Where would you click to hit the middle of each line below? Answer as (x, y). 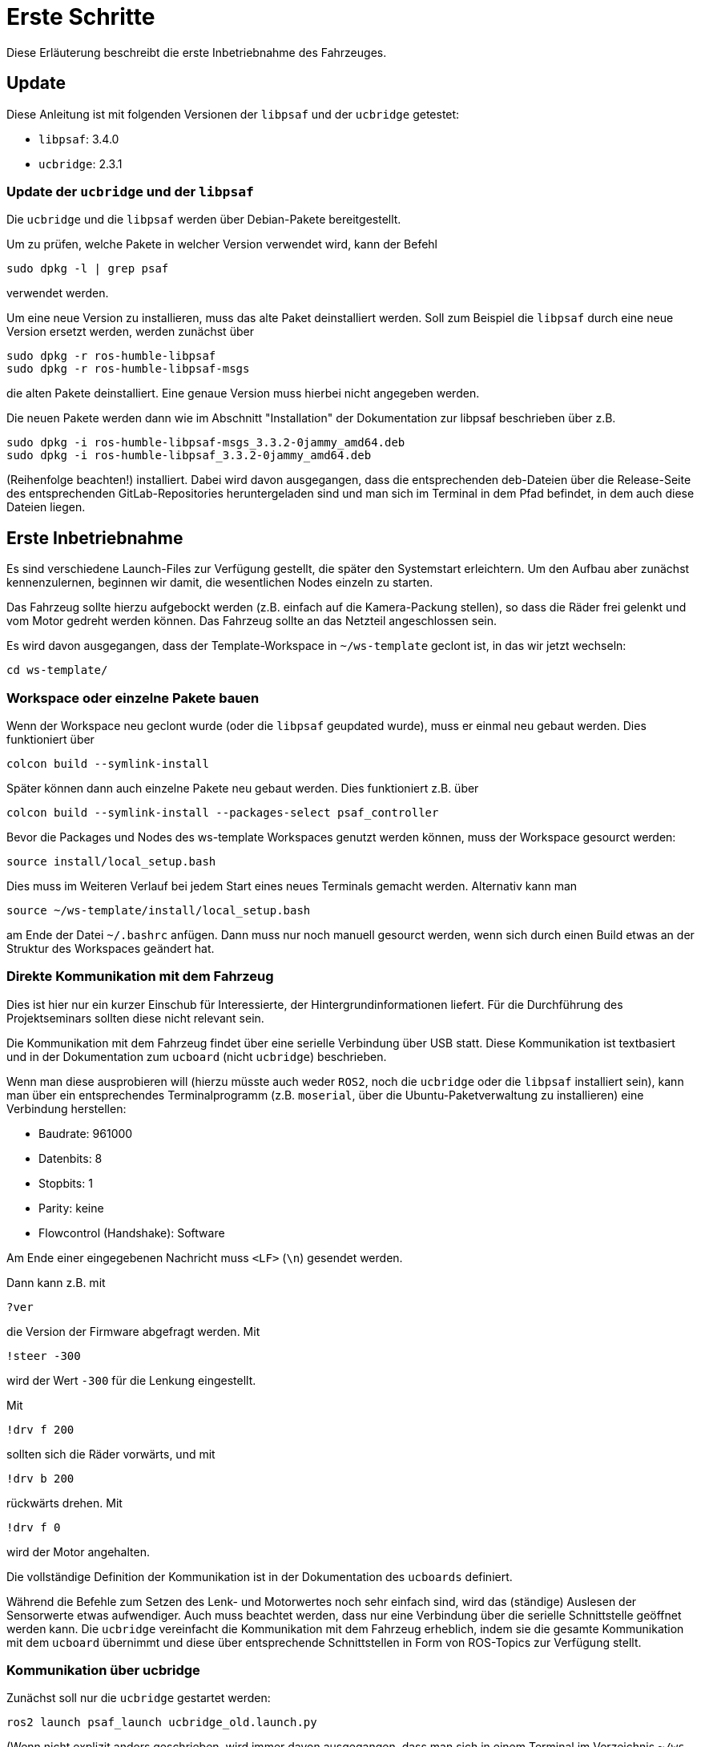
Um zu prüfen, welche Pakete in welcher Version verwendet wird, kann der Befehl (222, 244)
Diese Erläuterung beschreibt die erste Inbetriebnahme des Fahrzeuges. (197, 52)
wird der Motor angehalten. (78, 1551)
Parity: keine (71, 1208)
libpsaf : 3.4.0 (79, 139)
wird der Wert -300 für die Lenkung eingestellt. (131, 1380)
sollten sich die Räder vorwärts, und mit (111, 1454)
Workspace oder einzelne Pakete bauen (133, 698)
